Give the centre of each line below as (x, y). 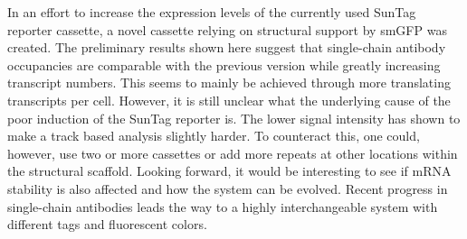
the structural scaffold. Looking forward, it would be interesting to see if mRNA (229, 171)
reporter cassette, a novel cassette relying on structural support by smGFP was (227, 29)
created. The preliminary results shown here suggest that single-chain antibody (227, 47)
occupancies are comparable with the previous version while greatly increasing (224, 64)
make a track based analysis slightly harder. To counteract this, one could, (214, 136)
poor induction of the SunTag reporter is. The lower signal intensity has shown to (234, 118)
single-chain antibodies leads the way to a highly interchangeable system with (223, 206)
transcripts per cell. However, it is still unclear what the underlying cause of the (229, 100)
